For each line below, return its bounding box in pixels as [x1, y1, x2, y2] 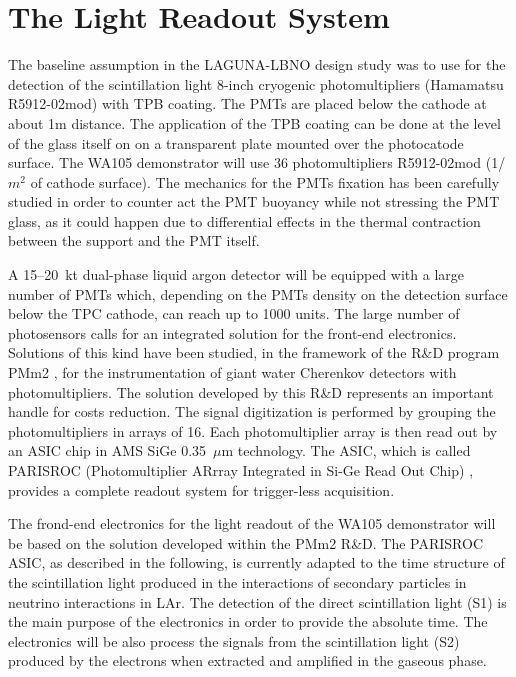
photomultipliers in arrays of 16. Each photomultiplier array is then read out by [8, 420, 498, 441]
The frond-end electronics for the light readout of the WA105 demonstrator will [8, 513, 496, 534]
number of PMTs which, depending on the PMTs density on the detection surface [8, 283, 508, 304]
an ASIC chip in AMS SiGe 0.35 [8, 440, 207, 461]
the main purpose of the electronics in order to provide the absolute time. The [8, 611, 488, 632]
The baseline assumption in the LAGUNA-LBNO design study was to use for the [8, 54, 506, 75]
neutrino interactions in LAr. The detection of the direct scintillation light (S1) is [8, 591, 507, 612]
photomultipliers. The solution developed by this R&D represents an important [8, 381, 494, 402]
